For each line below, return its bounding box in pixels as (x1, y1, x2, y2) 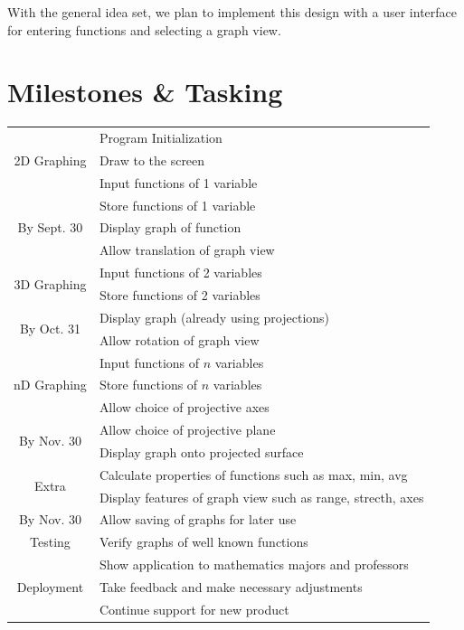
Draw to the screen (99, 150, 205, 169)
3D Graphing (14, 274, 87, 293)
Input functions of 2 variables (99, 263, 262, 282)
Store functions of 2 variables (99, 285, 260, 304)
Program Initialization (99, 128, 223, 147)
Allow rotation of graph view (99, 330, 260, 349)
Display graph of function (99, 218, 241, 237)
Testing (30, 532, 71, 551)
